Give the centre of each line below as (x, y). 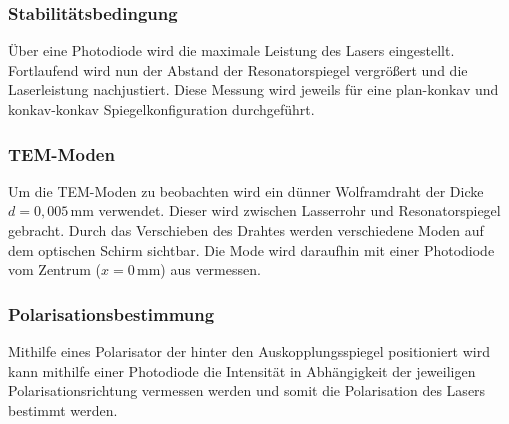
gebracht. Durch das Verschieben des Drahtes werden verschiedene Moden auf (246, 230)
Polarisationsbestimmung (111, 313)
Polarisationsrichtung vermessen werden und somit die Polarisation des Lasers (247, 390)
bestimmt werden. (63, 409)
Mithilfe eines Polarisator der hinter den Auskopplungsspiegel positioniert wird (249, 351)
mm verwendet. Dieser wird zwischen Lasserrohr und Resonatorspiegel (285, 210)
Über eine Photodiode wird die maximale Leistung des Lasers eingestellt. (231, 50)
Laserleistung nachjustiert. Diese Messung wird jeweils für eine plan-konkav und (253, 89)
